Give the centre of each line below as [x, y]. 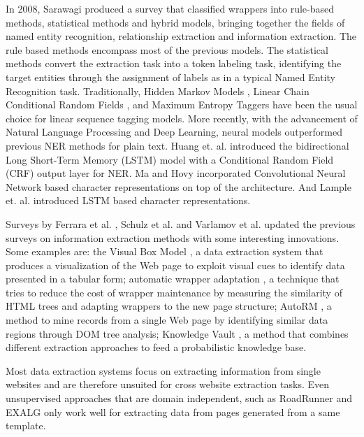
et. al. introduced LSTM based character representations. [128, 200]
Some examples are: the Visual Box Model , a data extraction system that [165, 251]
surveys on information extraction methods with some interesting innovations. [173, 237]
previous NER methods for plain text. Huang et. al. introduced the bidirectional [177, 145]
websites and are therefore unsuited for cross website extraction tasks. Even [168, 384]
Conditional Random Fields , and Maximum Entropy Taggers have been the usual [182, 105]
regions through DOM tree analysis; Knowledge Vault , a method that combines [177, 333]
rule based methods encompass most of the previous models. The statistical [167, 49]
